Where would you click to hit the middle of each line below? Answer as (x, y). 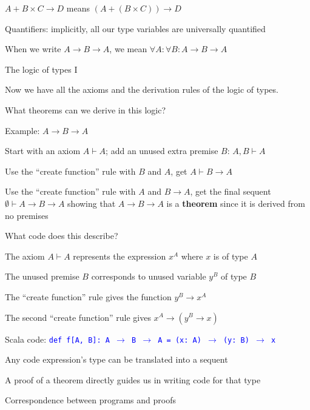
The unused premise (42, 276)
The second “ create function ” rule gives (78, 317)
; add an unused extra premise (162, 151)
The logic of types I (41, 69)
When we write (33, 49)
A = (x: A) (180, 340)
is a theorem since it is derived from (236, 203)
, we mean (128, 49)
